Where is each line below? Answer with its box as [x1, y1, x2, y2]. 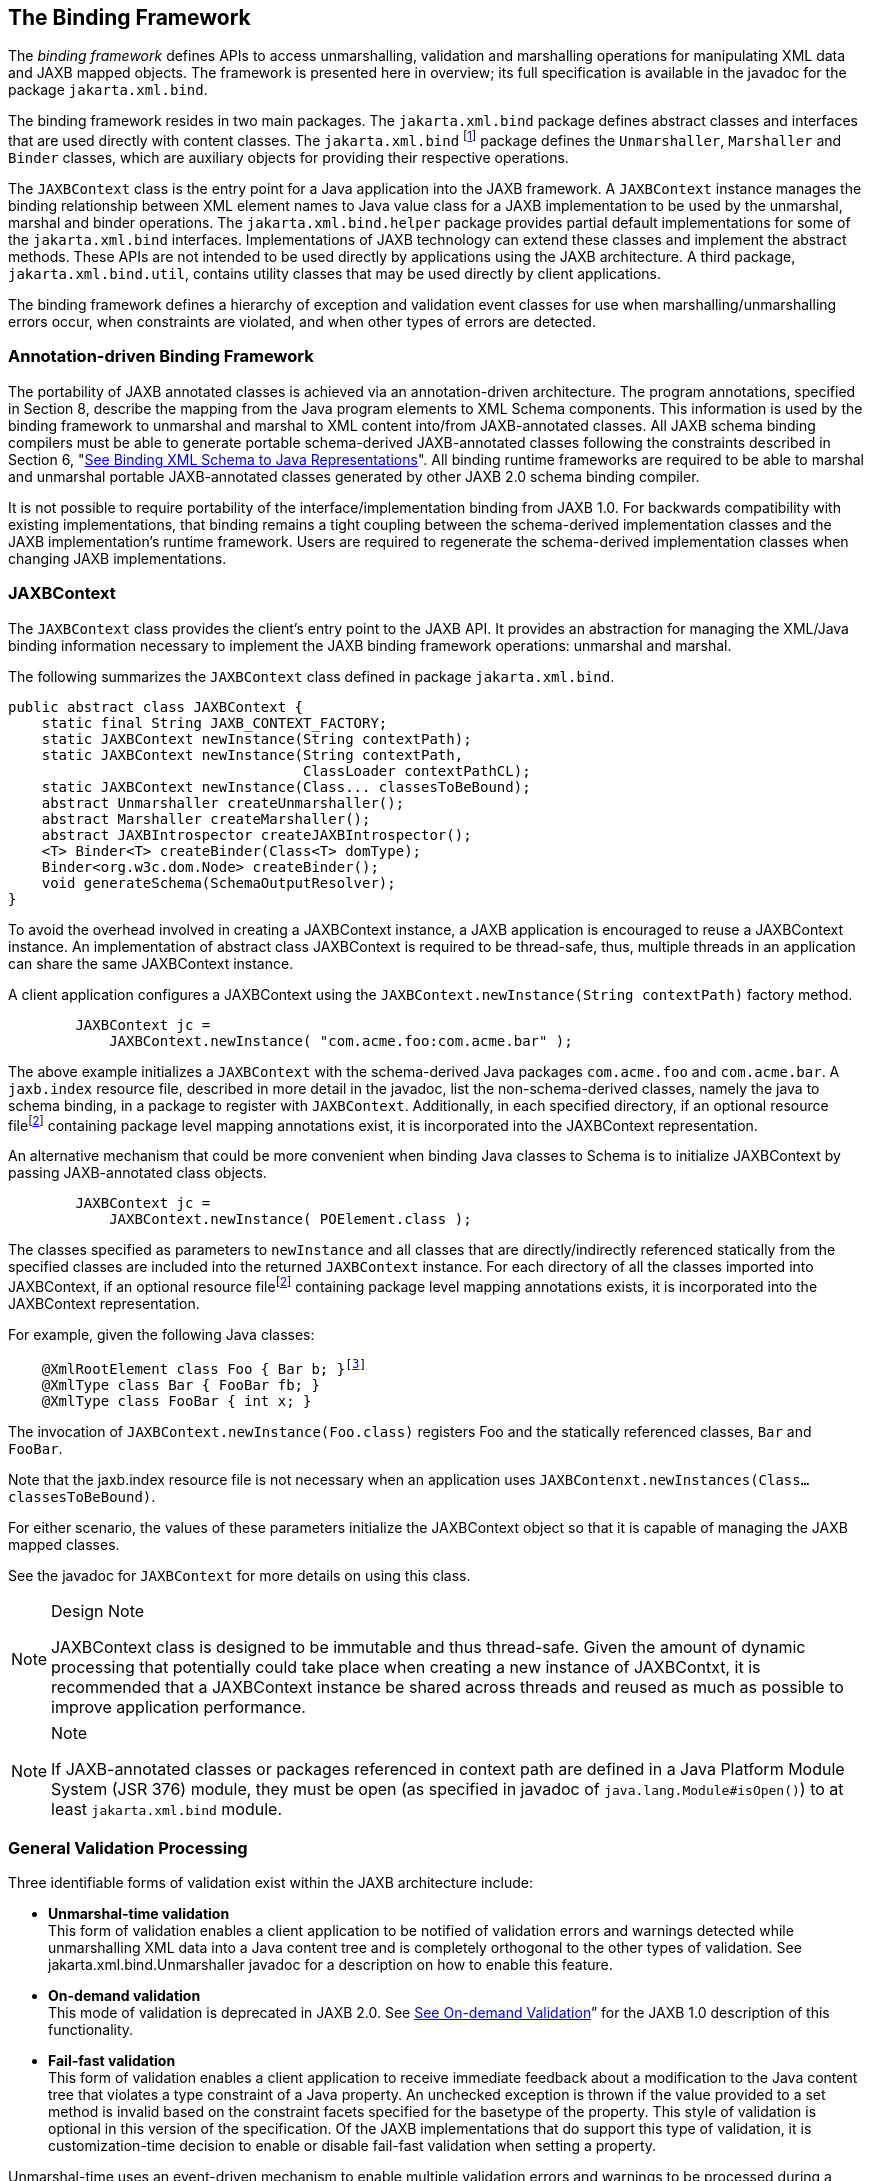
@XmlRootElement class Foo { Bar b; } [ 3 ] [41, 1356, 367, 1377]
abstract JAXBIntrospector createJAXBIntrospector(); [41, 826, 472, 843]
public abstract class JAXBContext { [8, 698, 304, 715]
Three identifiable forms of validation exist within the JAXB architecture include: [8, 1874, 534, 1892]
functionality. [48, 2021, 134, 2039]
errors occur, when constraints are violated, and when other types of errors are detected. [8, 313, 596, 331]
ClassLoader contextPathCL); [303, 762, 531, 779]
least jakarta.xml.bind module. [51, 1798, 283, 1819]
